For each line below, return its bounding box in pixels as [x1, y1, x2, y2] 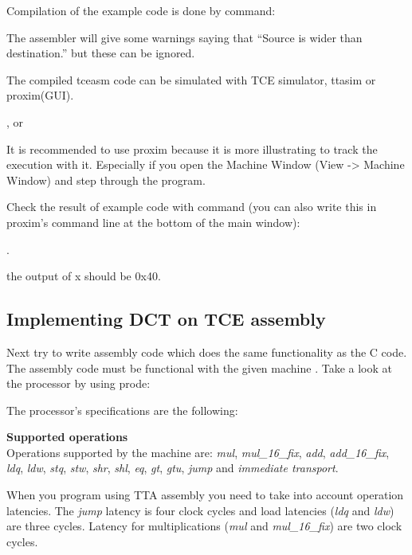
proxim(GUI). [6, 87, 74, 104]
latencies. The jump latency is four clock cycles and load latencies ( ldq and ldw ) [6, 502, 394, 518]
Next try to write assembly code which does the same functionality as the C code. [6, 343, 407, 360]
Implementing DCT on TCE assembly [6, 307, 326, 331]
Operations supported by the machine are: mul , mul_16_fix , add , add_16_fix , [6, 444, 390, 460]
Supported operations [6, 428, 128, 445]
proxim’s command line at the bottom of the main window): [6, 213, 300, 230]
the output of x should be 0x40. [6, 268, 161, 284]
